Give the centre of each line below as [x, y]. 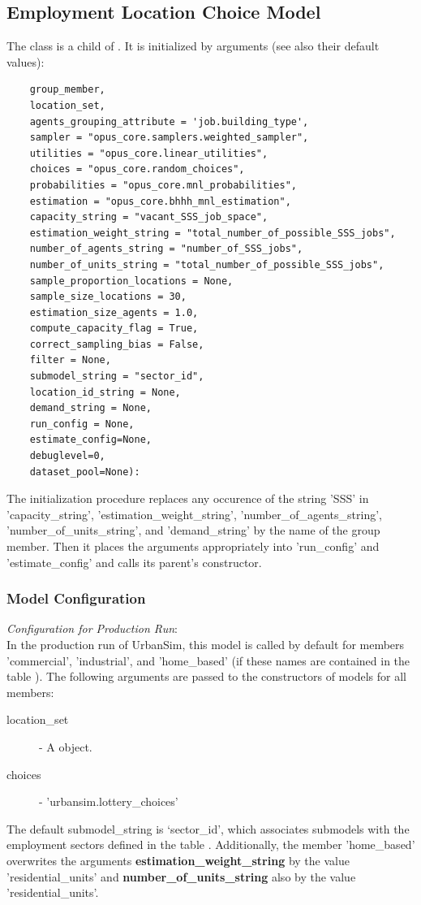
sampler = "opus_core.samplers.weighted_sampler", [169, 138]
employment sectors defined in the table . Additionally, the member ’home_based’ [211, 844]
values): [26, 61]
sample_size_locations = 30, [108, 297]
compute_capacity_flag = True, [114, 329]
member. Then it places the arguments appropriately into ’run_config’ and [193, 546]
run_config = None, [82, 424]
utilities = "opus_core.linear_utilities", [149, 153]
